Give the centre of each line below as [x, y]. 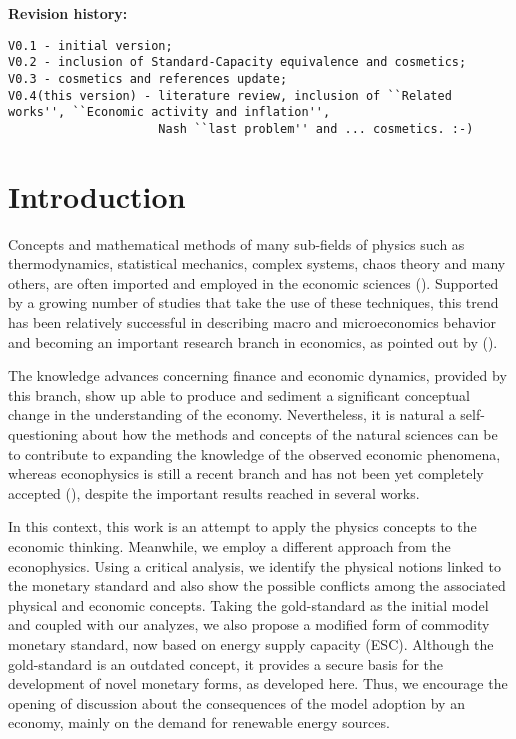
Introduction [97, 195]
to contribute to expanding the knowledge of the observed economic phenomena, [254, 453]
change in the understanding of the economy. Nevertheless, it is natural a [232, 414]
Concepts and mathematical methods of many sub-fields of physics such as [236, 243]
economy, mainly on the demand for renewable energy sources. [199, 722]
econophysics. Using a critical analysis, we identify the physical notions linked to [254, 565]
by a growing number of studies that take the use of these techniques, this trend [253, 302]
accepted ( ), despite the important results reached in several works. [214, 492]
